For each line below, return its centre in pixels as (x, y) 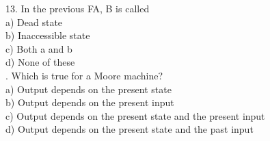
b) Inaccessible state (48, 35)
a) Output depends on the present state (89, 89)
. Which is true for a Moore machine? (84, 75)
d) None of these (40, 62)
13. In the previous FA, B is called (78, 8)
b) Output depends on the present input (90, 102)
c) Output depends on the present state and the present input (135, 115)
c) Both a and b (39, 48)
